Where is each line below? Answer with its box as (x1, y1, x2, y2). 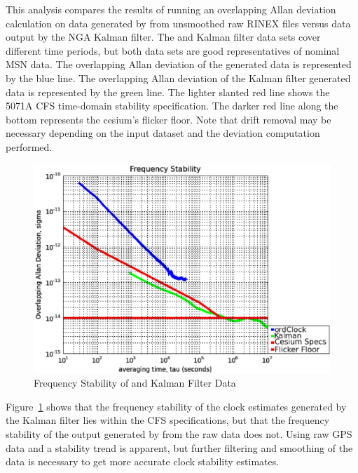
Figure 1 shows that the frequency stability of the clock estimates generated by (6, 399, 347, 413)
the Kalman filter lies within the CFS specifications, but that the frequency (6, 413, 330, 427)
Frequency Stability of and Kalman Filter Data (34, 375, 236, 390)
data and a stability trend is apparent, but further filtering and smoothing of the (6, 440, 353, 455)
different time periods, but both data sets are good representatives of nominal (6, 43, 340, 58)
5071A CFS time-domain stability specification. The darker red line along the (6, 98, 338, 113)
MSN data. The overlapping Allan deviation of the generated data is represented (6, 57, 352, 72)
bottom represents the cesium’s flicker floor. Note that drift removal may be (6, 112, 331, 126)
